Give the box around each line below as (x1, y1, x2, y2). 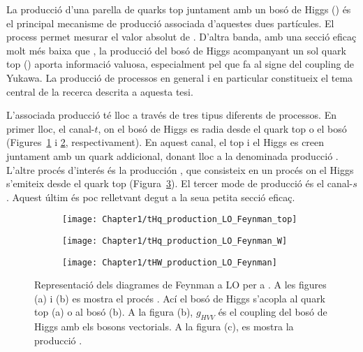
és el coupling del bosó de (218, 305, 327, 319)
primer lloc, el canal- (6, 121, 95, 135)
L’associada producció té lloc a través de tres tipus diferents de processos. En (6, 108, 336, 122)
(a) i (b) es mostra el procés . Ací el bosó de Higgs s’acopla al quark (34, 291, 326, 305)
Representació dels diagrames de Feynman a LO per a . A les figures (34, 277, 327, 292)
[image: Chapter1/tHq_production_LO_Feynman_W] (62, 235, 288, 246)
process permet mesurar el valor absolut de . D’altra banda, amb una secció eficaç (6, 29, 357, 44)
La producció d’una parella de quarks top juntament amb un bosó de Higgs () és (6, 2, 351, 16)
